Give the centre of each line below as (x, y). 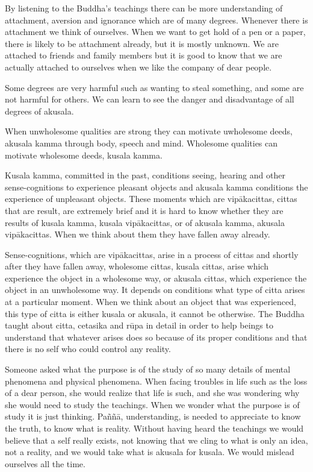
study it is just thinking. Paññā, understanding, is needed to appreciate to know (153, 416)
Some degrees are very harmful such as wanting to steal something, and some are (154, 87)
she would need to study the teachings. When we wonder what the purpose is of (152, 404)
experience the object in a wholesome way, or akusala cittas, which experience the (156, 278)
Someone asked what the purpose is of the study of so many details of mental (148, 369)
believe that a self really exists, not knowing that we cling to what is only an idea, (156, 440)
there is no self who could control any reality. (88, 349)
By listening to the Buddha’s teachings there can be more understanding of (144, 8)
